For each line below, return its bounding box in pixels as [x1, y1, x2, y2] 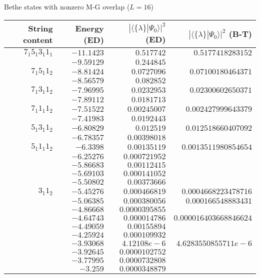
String [28, 22, 53, 34]
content [23, 33, 53, 45]
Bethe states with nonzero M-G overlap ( [4, 1, 130, 11]
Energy [75, 22, 104, 34]
